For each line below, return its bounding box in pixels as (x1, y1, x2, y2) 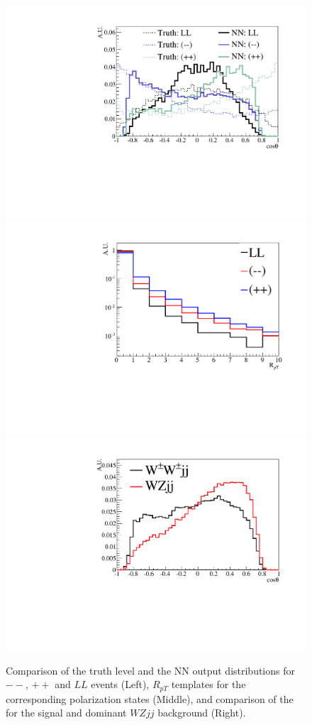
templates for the (171, 677, 246, 692)
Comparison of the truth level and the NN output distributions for (6, 663, 296, 677)
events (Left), (91, 677, 150, 692)
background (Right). (157, 705, 246, 720)
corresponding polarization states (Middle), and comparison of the (6, 691, 294, 706)
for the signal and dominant (6, 705, 127, 720)
